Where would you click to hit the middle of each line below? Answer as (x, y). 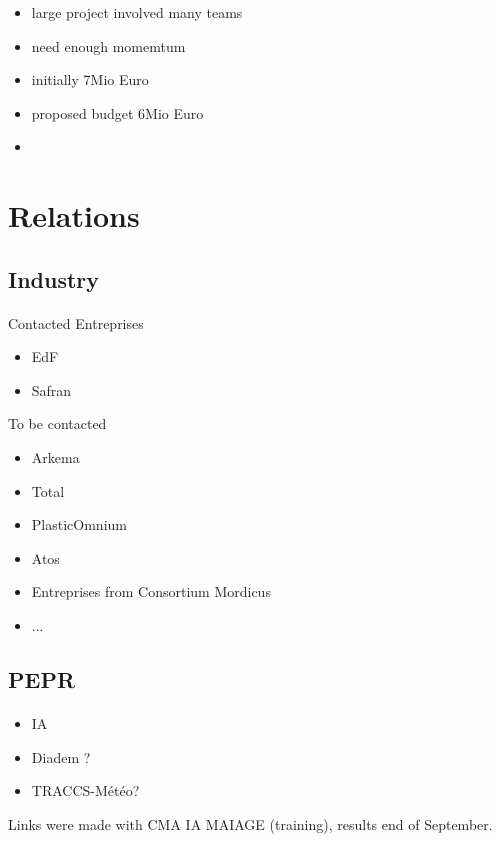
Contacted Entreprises (76, 322)
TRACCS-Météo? (85, 790)
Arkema (55, 457)
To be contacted (57, 423)
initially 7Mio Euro (90, 79)
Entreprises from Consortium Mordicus (151, 591)
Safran (51, 389)
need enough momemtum (108, 45)
